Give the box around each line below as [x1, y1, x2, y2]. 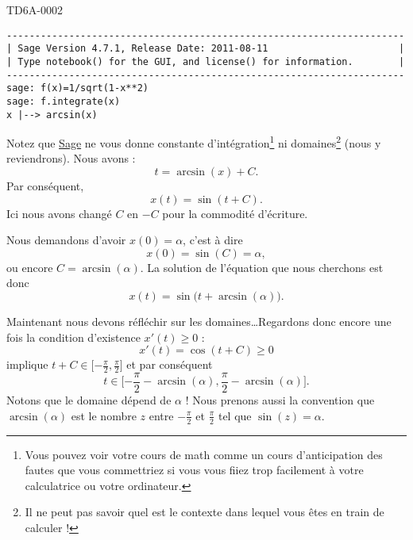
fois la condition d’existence [6, 328, 141, 345]
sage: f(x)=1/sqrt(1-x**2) [6, 82, 149, 94]
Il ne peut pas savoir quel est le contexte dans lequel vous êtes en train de [25, 504, 384, 520]
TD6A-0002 [6, 2, 63, 17]
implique [6, 356, 48, 373]
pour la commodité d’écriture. [162, 205, 308, 221]
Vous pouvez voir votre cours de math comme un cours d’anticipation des [25, 446, 383, 462]
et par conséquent [126, 356, 213, 373]
